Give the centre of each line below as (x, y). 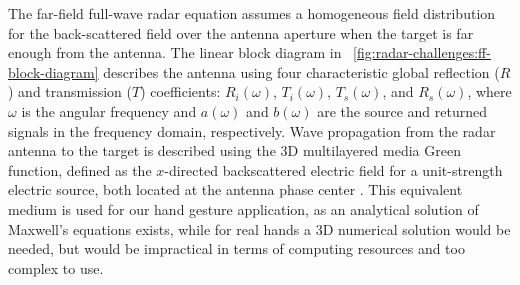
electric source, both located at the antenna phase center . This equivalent (235, 189)
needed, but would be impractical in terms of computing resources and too (236, 248)
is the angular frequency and (109, 110)
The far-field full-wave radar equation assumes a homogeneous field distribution (252, 13)
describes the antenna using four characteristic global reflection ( (301, 71)
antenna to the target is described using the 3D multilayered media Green (234, 150)
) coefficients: (180, 91)
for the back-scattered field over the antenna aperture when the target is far (241, 32)
